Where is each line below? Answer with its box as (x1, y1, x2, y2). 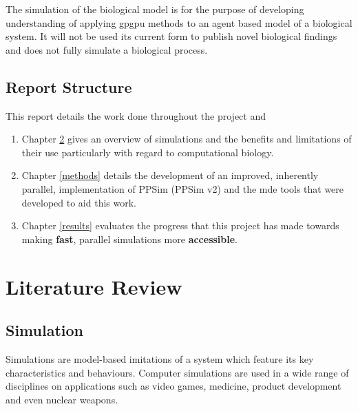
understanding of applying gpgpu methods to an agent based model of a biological (6, 15, 352, 30)
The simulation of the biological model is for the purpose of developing (6, 2, 304, 16)
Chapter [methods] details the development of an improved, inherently (21, 168, 319, 182)
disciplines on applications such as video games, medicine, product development (6, 379, 341, 393)
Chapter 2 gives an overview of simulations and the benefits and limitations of (21, 131, 352, 146)
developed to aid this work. (21, 195, 136, 209)
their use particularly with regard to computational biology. (21, 145, 274, 159)
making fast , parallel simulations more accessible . (21, 231, 238, 246)
